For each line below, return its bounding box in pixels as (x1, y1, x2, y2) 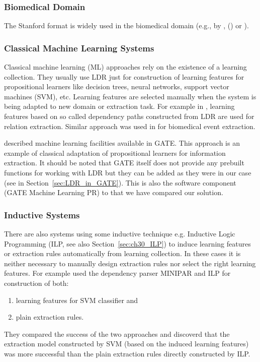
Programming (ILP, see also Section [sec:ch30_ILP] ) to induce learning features (4, 238, 251, 249)
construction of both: (4, 277, 69, 288)
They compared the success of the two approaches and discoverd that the (4, 328, 230, 339)
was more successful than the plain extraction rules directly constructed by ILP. (4, 348, 250, 358)
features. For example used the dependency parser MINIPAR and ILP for (4, 268, 231, 278)
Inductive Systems (4, 208, 80, 221)
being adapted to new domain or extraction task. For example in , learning (4, 101, 235, 111)
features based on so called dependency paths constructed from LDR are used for (4, 111, 254, 121)
